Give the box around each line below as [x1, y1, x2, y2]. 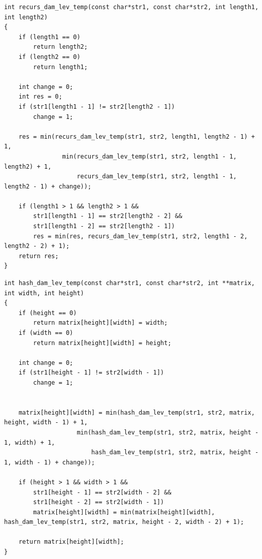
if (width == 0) [18, 329, 74, 336]
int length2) [4, 13, 48, 21]
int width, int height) [4, 289, 84, 297]
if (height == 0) [18, 309, 77, 317]
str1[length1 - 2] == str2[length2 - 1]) [33, 223, 175, 230]
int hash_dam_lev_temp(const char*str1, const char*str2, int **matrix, [4, 279, 255, 287]
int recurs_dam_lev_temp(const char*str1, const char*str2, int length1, [4, 4, 259, 11]
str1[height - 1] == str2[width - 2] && [33, 488, 172, 496]
